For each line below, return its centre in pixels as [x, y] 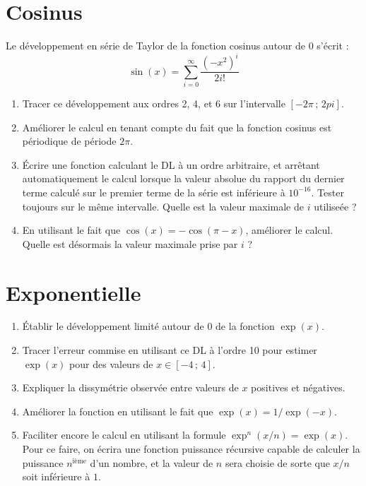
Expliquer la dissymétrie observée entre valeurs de [130, 387]
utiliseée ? [335, 206]
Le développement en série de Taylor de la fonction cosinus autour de [156, 46]
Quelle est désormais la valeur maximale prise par [130, 243]
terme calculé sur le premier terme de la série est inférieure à [154, 192]
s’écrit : [333, 46]
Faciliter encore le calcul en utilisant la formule [124, 435]
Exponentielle [73, 292]
